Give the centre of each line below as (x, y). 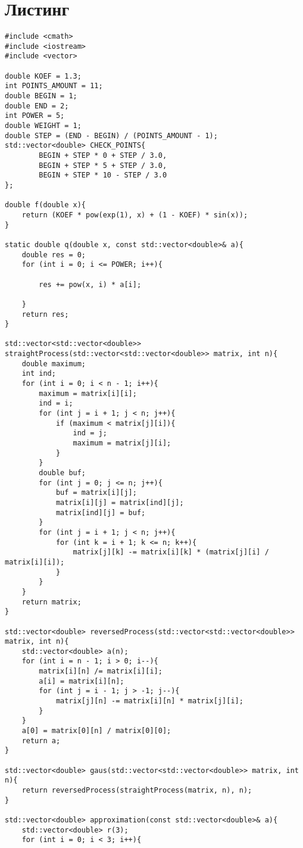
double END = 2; (37, 106)
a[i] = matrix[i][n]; (82, 681)
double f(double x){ (46, 205)
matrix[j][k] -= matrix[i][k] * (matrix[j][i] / (171, 552)
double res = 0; (54, 255)
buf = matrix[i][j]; (96, 493)
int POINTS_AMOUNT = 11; (54, 86)
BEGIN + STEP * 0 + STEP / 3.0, (103, 155)
